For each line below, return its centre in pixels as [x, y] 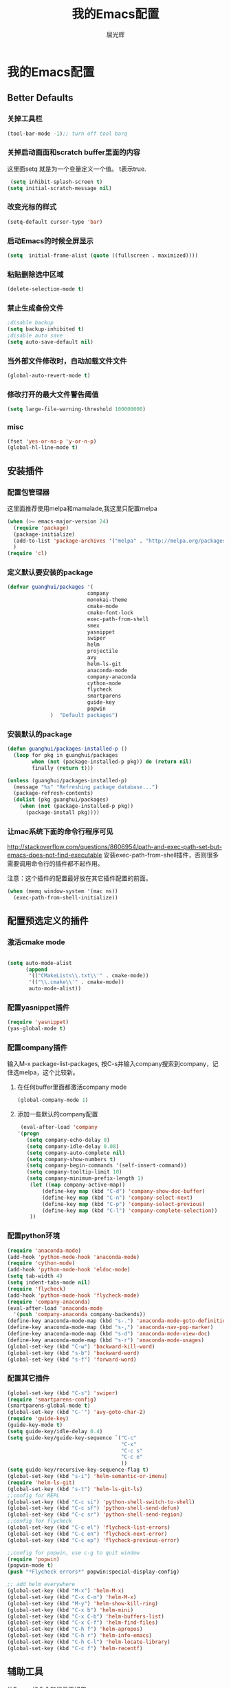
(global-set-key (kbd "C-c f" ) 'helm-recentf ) [75, 1648]
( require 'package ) [41, 528]
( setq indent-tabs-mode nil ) [49, 1283]
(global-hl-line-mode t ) [43, 448]
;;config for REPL [33, 1495]
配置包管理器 [29, 492]
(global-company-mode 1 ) [53, 1100]
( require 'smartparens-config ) [52, 1399]
